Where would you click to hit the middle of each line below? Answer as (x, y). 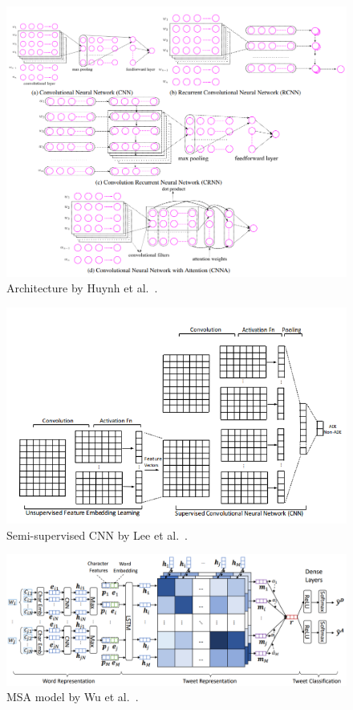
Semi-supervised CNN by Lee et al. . (97, 535)
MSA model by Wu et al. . (73, 697)
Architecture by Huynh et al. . (82, 288)
